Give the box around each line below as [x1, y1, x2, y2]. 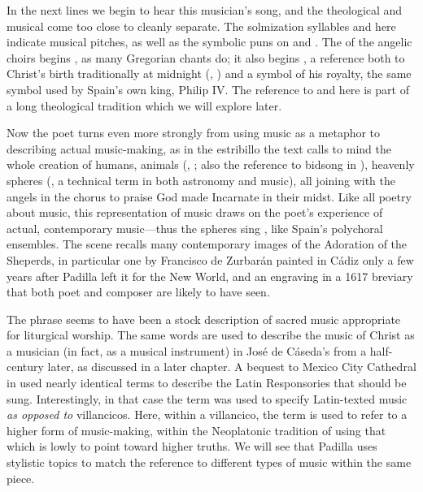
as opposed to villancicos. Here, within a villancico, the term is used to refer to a [7, 406, 408, 423]
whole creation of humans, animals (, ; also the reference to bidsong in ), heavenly [7, 156, 415, 173]
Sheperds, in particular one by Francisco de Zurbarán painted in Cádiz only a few [7, 251, 414, 268]
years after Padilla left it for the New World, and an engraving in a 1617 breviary [7, 267, 413, 284]
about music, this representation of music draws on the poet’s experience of [7, 204, 383, 221]
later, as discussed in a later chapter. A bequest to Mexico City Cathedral [47, 358, 416, 375]
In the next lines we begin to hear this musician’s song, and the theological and [7, 2, 403, 18]
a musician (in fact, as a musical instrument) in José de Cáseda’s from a [7, 342, 367, 359]
